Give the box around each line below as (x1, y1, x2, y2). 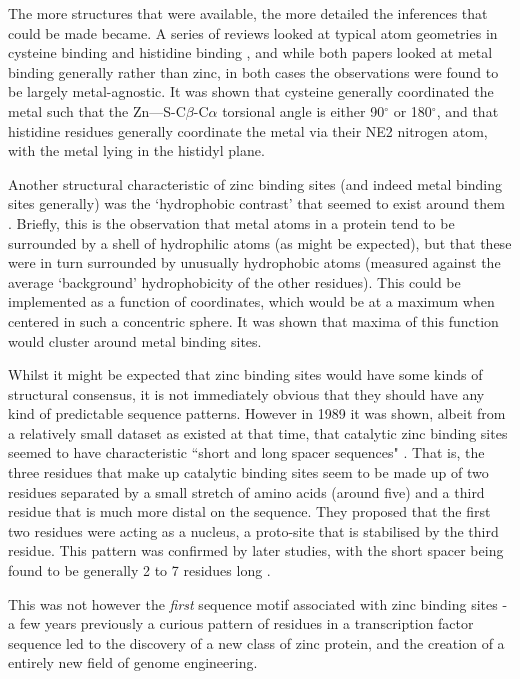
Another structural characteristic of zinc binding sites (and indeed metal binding (8, 173, 503, 194)
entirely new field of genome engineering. (8, 652, 258, 673)
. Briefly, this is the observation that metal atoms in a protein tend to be (8, 212, 455, 233)
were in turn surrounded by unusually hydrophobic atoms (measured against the (8, 252, 501, 273)
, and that (436, 100, 499, 121)
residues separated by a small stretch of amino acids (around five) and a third (8, 481, 485, 502)
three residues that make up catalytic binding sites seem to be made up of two (8, 462, 489, 483)
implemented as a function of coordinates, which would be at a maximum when (8, 291, 495, 312)
